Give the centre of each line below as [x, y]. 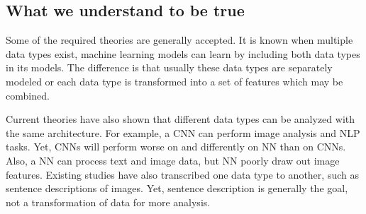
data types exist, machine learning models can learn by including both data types [183, 53]
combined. [28, 95]
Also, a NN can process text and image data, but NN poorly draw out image [173, 160]
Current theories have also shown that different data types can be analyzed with [180, 119]
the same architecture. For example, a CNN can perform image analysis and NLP [183, 132]
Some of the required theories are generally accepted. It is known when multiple [179, 40]
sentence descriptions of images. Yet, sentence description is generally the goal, [177, 188]
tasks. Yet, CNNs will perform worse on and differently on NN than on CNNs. [176, 147]
